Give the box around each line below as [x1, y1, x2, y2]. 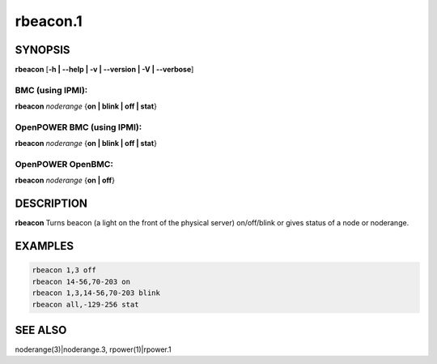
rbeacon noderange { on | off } [15, 175, 115, 186]
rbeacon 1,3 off [32, 266, 97, 275]
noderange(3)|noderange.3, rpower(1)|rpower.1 [15, 345, 172, 354]
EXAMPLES [15, 239, 74, 253]
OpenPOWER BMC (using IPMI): [15, 122, 142, 133]
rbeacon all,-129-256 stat [32, 300, 139, 309]
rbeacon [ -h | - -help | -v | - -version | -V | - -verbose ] [15, 65, 194, 75]
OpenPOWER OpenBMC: [15, 159, 113, 170]
